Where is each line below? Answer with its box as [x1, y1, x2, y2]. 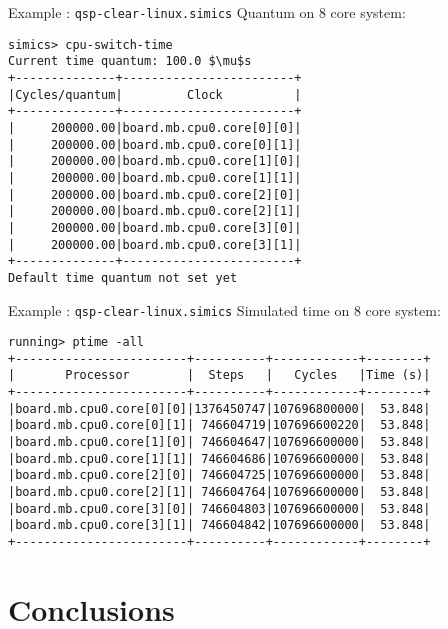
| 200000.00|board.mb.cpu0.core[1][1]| [8, 170, 302, 185]
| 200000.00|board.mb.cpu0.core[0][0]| [8, 120, 302, 135]
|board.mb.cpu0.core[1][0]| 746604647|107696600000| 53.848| [8, 435, 431, 450]
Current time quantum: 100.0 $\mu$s [8, 54, 252, 69]
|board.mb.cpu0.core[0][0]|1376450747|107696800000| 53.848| [8, 401, 431, 416]
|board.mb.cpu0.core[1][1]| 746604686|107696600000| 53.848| [8, 451, 431, 466]
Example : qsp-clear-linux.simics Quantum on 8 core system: [8, 2, 406, 22]
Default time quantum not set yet [8, 270, 238, 285]
